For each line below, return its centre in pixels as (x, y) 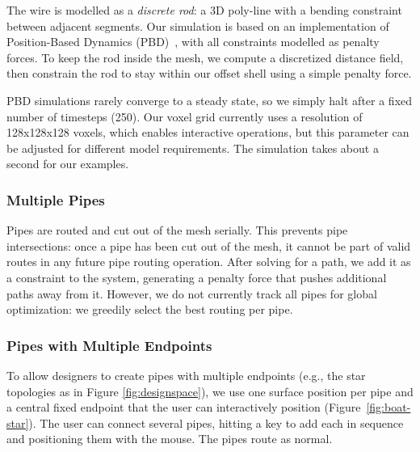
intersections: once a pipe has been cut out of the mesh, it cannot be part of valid (209, 245)
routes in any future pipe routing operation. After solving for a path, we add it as (209, 262)
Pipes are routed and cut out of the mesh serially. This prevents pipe (177, 230)
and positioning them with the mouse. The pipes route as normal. (170, 439)
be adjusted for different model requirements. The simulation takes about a (193, 148)
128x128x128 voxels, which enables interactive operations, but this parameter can (208, 132)
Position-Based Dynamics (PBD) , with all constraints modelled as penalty (193, 42)
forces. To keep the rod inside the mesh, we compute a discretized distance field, (205, 57)
